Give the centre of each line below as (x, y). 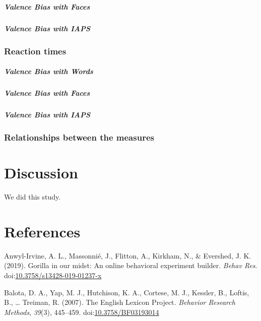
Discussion (41, 173)
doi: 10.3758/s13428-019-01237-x (53, 275)
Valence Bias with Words (49, 71)
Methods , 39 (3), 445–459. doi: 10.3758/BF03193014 (82, 312)
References (42, 231)
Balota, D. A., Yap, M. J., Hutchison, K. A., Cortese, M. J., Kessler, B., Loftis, (127, 292)
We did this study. (32, 197)
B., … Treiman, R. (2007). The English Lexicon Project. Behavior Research (120, 302)
